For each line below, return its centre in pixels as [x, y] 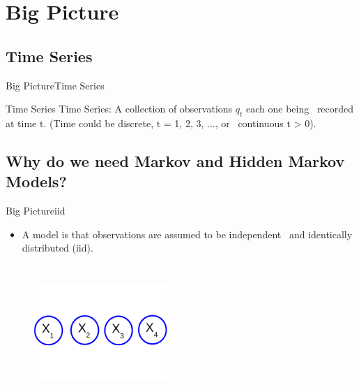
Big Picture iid [36, 211]
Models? [36, 181]
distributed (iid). [58, 248]
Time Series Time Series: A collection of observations [119, 109]
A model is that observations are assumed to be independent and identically [187, 234]
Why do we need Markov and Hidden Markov [175, 160]
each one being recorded [300, 109]
